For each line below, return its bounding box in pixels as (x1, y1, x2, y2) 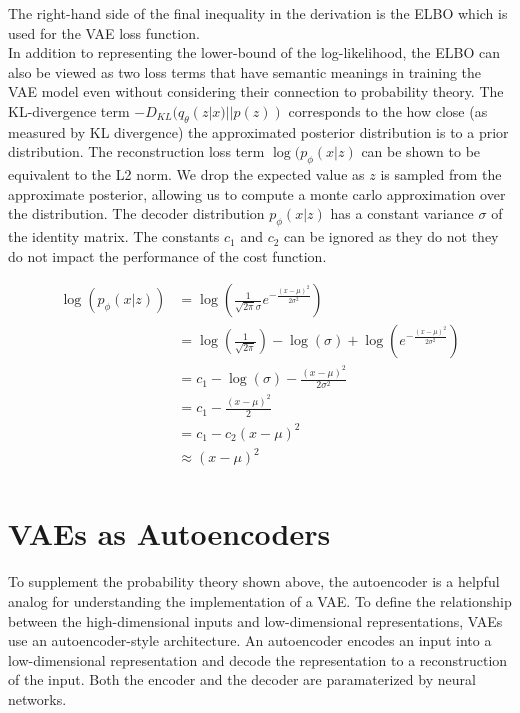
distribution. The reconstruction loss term (8, 141, 265, 162)
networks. (8, 688, 67, 709)
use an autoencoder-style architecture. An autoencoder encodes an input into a (8, 630, 492, 651)
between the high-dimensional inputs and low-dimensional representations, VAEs (8, 610, 503, 631)
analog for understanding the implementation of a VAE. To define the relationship (8, 590, 512, 611)
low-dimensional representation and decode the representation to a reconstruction (8, 649, 508, 670)
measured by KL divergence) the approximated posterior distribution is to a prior (8, 121, 509, 142)
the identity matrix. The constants (8, 226, 220, 247)
